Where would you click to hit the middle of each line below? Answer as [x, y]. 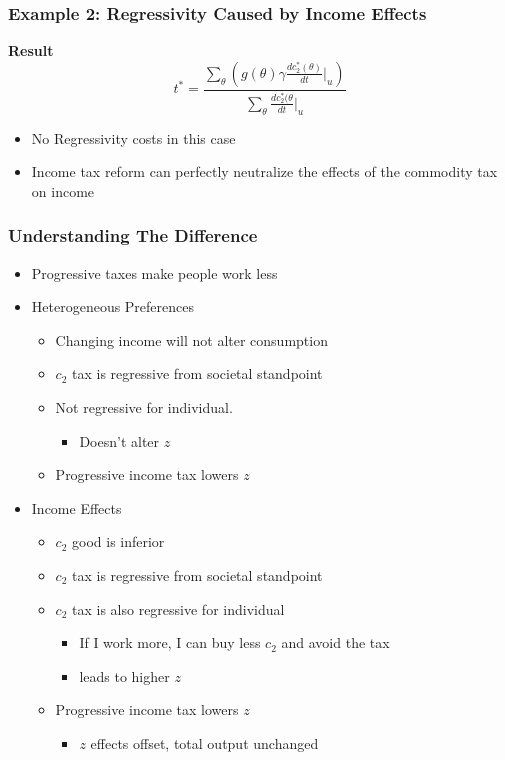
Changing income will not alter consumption [191, 339]
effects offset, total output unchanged [204, 742]
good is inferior [118, 541]
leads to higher [124, 675]
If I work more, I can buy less [170, 642]
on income [63, 190]
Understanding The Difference [133, 235]
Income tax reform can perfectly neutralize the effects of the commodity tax [264, 171]
